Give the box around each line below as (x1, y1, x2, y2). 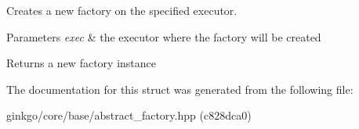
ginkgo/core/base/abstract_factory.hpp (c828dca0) (6, 107, 252, 124)
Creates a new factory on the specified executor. (6, 2, 238, 18)
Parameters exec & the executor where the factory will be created (6, 28, 321, 45)
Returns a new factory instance (6, 55, 156, 71)
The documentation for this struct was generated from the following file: (6, 81, 354, 97)
